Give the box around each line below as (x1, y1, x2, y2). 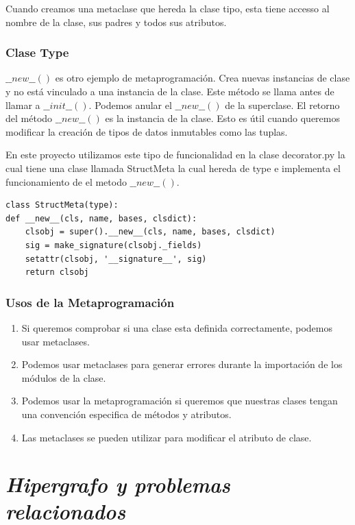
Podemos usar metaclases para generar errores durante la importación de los (21, 357, 343, 371)
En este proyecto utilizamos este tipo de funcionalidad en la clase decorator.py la (5, 147, 345, 162)
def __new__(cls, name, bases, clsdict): (5, 213, 197, 223)
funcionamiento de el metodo (5, 174, 127, 188)
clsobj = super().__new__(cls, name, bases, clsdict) (25, 227, 276, 237)
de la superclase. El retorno (225, 97, 340, 112)
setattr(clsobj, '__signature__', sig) (25, 254, 207, 264)
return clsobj (25, 267, 89, 278)
